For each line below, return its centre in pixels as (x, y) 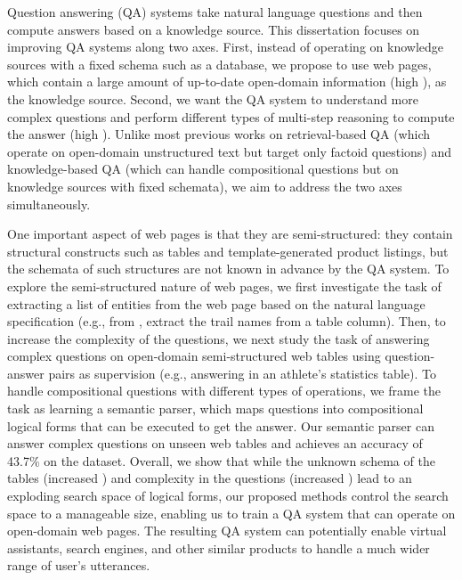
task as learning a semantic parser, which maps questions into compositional (215, 408)
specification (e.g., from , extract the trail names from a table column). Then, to (227, 321)
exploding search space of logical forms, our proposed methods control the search (228, 496)
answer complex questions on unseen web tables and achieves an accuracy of (215, 443)
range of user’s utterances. (79, 565)
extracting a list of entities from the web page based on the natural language (216, 303)
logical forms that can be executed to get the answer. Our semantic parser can (221, 425)
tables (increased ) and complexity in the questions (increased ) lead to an (210, 478)
